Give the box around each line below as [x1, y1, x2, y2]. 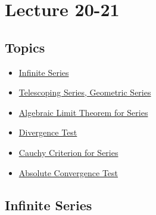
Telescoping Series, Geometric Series [18, 86, 151, 99]
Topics [5, 38, 45, 56]
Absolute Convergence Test [18, 166, 118, 179]
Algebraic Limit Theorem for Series [18, 106, 148, 118]
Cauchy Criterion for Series [18, 146, 118, 158]
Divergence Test [18, 126, 77, 139]
